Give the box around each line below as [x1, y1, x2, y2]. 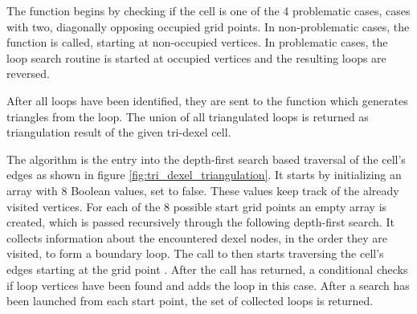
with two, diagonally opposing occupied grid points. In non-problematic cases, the [6, 18, 410, 35]
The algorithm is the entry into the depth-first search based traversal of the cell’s [6, 150, 406, 167]
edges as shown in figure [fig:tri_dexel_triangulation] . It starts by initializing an [6, 166, 402, 183]
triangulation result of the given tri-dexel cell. [6, 124, 231, 141]
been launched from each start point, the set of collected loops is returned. [6, 292, 374, 309]
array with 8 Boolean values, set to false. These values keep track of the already [6, 181, 399, 198]
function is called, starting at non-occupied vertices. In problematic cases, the [6, 34, 388, 51]
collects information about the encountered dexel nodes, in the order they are [6, 229, 388, 246]
